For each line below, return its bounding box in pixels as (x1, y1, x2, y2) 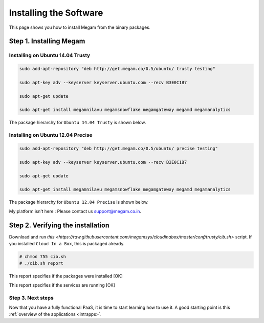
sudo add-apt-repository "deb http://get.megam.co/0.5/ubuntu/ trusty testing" (19, 66, 216, 72)
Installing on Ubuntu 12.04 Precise (9, 132, 92, 139)
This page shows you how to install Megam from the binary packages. (9, 24, 151, 30)
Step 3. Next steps (9, 294, 54, 301)
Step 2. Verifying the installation (9, 221, 110, 229)
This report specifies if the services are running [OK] (9, 282, 115, 288)
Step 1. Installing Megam (9, 37, 86, 45)
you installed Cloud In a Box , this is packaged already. (9, 241, 125, 246)
